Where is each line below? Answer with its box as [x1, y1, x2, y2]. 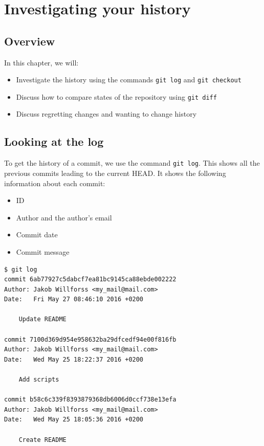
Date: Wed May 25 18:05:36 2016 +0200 [4, 416, 144, 423]
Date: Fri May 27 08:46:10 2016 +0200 [4, 296, 144, 303]
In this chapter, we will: [4, 57, 79, 68]
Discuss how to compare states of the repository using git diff [16, 91, 217, 102]
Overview [4, 33, 55, 49]
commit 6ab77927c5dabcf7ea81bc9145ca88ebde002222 [4, 276, 177, 283]
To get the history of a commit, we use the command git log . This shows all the [4, 158, 260, 168]
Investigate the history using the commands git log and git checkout [16, 74, 241, 85]
